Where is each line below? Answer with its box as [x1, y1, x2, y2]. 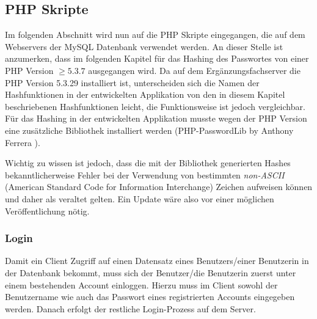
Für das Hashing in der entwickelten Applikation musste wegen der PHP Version [5, 112, 307, 125]
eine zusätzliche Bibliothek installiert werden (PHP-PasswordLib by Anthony [5, 123, 294, 136]
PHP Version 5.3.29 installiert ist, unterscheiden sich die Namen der [5, 76, 260, 89]
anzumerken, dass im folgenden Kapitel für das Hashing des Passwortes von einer [5, 52, 309, 65]
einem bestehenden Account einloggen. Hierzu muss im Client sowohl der [5, 278, 278, 291]
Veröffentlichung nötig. [5, 204, 90, 217]
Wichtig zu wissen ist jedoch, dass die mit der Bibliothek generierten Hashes [5, 156, 291, 169]
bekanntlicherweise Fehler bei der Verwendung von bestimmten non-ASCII [5, 168, 285, 181]
